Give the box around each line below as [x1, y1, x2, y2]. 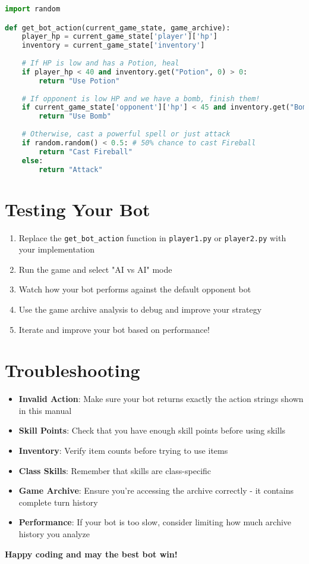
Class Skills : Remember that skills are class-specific [18, 464, 212, 476]
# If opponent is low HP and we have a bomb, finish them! [21, 94, 260, 103]
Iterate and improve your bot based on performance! [18, 323, 210, 335]
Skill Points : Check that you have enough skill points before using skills [18, 424, 286, 437]
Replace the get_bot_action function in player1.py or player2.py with [18, 231, 286, 244]
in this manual [18, 404, 72, 416]
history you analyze [18, 528, 90, 540]
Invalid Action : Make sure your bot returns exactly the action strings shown [18, 392, 304, 405]
